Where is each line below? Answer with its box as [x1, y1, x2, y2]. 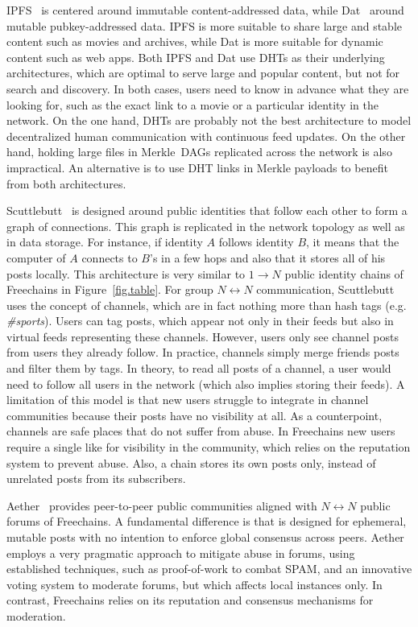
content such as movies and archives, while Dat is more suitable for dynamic [6, 33, 383, 50]
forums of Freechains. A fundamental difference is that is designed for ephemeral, [6, 513, 407, 530]
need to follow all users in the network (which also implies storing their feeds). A [6, 375, 405, 392]
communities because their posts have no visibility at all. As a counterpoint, [6, 406, 383, 423]
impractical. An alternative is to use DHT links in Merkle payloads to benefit [6, 159, 388, 175]
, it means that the [306, 233, 399, 250]
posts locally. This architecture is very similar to [6, 265, 246, 282]
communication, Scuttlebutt [256, 281, 395, 298]
